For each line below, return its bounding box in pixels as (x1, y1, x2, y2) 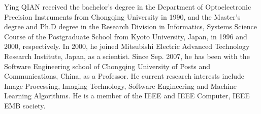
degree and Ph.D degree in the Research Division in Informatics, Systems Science (4, 21, 257, 32)
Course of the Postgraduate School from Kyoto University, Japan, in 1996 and (4, 31, 247, 41)
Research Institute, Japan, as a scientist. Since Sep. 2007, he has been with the (4, 50, 250, 61)
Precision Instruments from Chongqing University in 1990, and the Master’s (4, 11, 241, 22)
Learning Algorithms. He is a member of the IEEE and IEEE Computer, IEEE (4, 90, 250, 101)
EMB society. (4, 100, 46, 110)
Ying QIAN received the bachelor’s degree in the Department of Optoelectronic (4, 2, 251, 12)
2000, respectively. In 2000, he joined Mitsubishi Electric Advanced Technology (4, 41, 250, 51)
